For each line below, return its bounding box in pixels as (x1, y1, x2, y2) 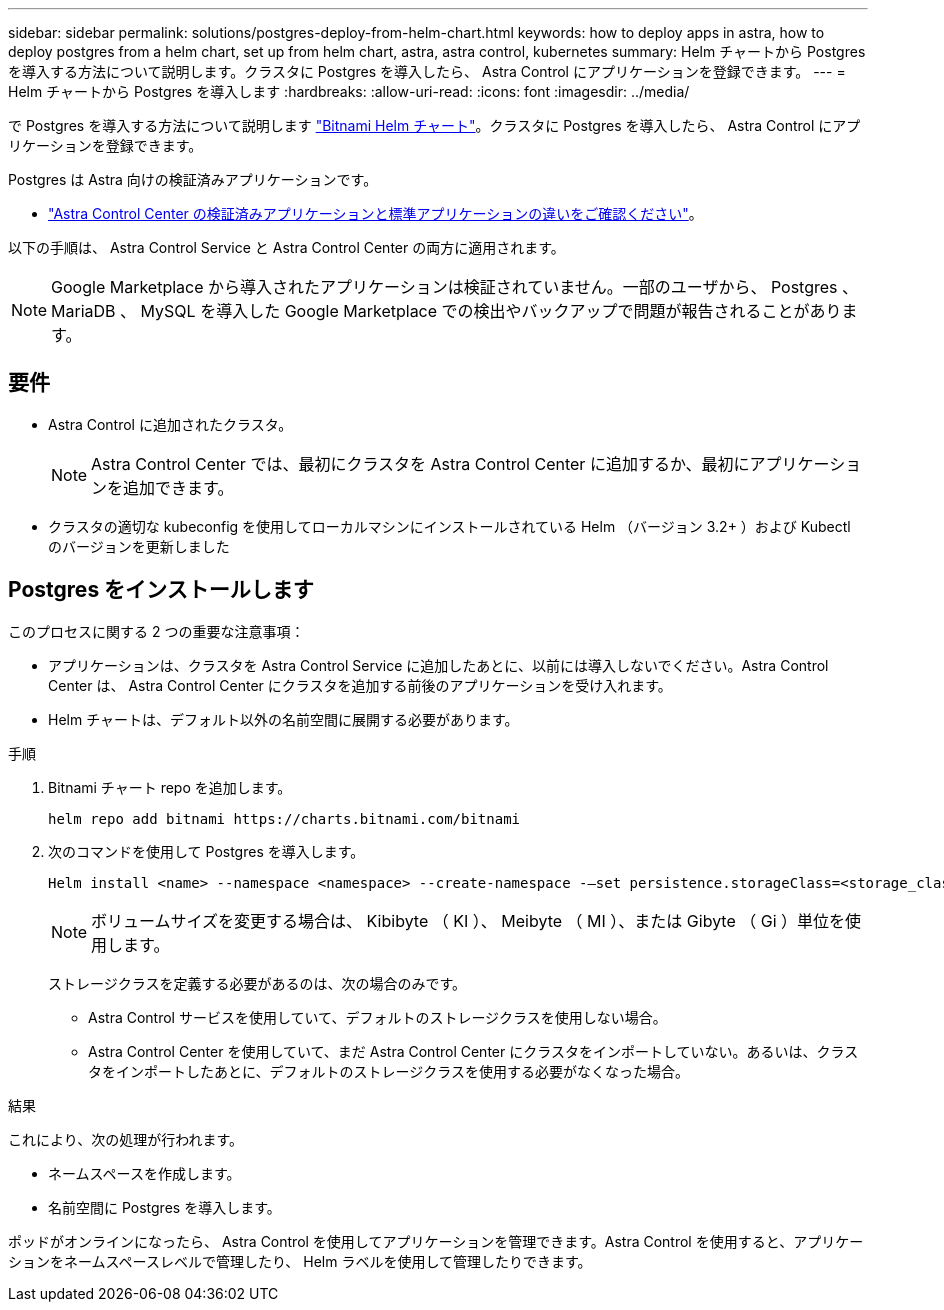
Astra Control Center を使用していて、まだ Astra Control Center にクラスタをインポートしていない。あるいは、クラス (88, 1042, 859, 1060)
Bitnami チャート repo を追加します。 (48, 778, 292, 796)
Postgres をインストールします (8, 577, 314, 603)
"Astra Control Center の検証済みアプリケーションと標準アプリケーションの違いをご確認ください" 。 (48, 205, 703, 222)
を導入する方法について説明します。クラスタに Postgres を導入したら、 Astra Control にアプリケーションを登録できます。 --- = (8, 63, 846, 80)
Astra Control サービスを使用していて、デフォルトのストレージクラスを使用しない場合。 (88, 1008, 667, 1026)
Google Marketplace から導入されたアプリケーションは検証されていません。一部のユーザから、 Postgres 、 (51, 277, 859, 297)
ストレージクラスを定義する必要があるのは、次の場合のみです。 (48, 974, 467, 992)
